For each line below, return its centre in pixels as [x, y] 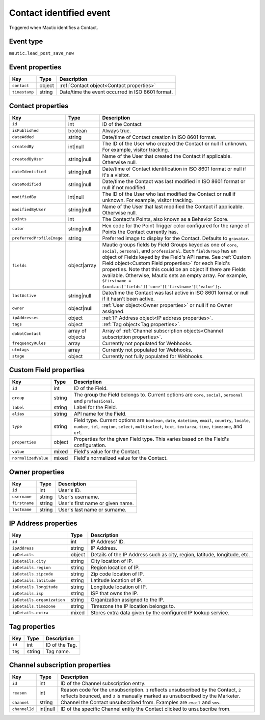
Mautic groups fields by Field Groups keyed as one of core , [170, 244]
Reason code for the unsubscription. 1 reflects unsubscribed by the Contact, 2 [151, 690]
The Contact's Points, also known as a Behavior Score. [165, 219]
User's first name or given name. [96, 503]
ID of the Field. [91, 389]
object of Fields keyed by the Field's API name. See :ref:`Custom [177, 257]
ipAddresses [25, 318]
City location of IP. [112, 561]
